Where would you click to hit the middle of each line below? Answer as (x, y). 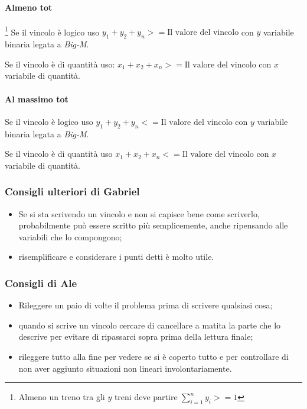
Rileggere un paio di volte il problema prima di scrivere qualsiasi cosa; (146, 305)
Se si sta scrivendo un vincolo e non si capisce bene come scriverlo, (139, 213)
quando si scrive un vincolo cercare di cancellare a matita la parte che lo (150, 325)
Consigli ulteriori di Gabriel (72, 191)
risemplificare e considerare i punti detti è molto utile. (116, 257)
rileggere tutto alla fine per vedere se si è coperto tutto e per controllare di (153, 356)
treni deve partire (146, 397)
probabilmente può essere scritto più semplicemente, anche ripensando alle (153, 225)
